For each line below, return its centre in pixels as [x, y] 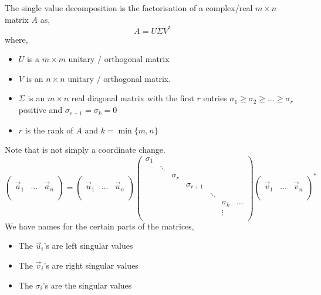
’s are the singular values [87, 285]
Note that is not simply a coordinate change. [85, 150]
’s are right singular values [91, 265]
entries [215, 98]
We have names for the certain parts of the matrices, [99, 226]
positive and [40, 110]
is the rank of [49, 130]
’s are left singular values [88, 246]
